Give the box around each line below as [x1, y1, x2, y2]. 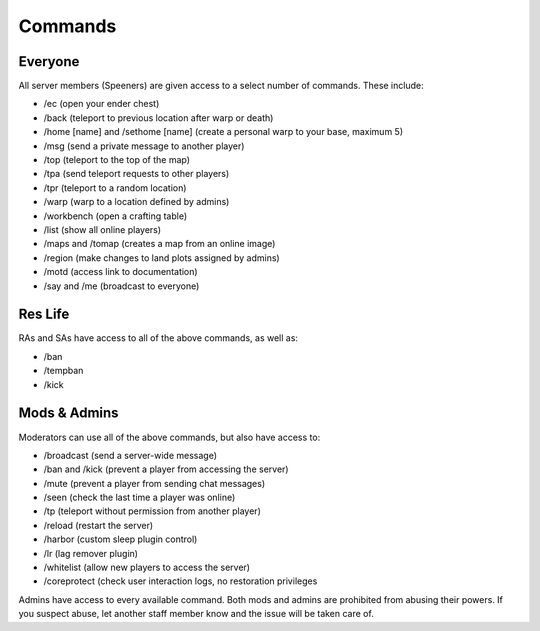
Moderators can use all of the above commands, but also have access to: [18, 431, 321, 443]
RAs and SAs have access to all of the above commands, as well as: [18, 332, 299, 344]
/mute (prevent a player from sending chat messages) [43, 477, 266, 489]
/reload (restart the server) [43, 519, 154, 531]
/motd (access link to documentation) [43, 266, 199, 278]
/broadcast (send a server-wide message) [43, 449, 217, 461]
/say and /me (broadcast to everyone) [43, 280, 200, 292]
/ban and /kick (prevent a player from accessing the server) [43, 463, 289, 475]
